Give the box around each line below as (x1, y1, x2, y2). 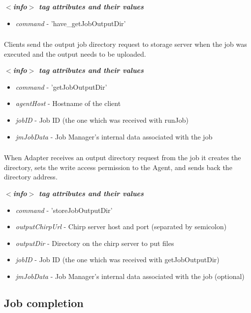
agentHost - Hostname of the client (15, 98, 121, 108)
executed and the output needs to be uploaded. (4, 48, 146, 59)
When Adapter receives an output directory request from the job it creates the (4, 152, 241, 163)
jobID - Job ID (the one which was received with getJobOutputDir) (15, 254, 220, 265)
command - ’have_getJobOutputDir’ (15, 18, 126, 28)
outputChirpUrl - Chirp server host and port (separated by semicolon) (15, 221, 227, 232)
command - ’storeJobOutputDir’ (15, 205, 113, 215)
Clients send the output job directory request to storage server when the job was (4, 39, 247, 49)
